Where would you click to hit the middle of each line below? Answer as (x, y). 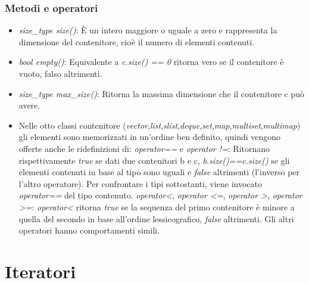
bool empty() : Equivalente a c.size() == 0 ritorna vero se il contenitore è (151, 62)
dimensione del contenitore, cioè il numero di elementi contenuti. (137, 41)
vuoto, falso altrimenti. (60, 73)
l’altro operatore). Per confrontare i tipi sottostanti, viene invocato (140, 183)
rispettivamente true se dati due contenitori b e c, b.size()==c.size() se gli (154, 160)
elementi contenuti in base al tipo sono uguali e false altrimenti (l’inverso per (159, 172)
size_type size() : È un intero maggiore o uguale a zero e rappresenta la (148, 30)
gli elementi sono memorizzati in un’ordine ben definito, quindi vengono (150, 137)
